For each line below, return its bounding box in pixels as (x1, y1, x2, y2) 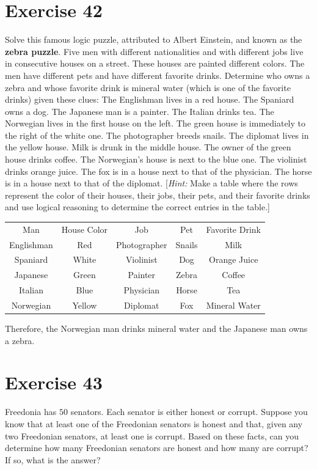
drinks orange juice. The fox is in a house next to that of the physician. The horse (5, 164, 312, 177)
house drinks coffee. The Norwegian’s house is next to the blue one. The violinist (5, 153, 307, 166)
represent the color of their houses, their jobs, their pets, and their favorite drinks (5, 188, 310, 201)
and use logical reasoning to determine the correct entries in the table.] (5, 200, 271, 213)
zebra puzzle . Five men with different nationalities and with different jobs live (5, 45, 304, 57)
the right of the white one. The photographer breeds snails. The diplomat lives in (5, 128, 309, 141)
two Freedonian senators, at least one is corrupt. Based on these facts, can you (5, 429, 299, 442)
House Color (61, 222, 108, 235)
